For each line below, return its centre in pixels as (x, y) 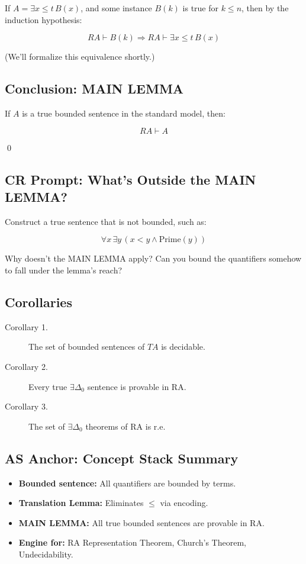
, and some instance (116, 8)
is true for (201, 8)
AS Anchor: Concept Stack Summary (122, 458)
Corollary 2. (26, 366)
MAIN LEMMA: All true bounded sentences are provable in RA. (141, 522)
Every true (48, 386)
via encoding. (184, 503)
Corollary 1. (26, 326)
